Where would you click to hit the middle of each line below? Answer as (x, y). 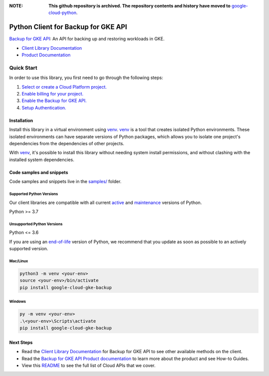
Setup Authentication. (44, 107)
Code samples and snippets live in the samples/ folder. (65, 182)
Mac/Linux (19, 261)
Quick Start (23, 68)
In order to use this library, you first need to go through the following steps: (86, 78)
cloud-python (63, 13)
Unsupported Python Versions (36, 224)
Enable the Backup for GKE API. (54, 101)
